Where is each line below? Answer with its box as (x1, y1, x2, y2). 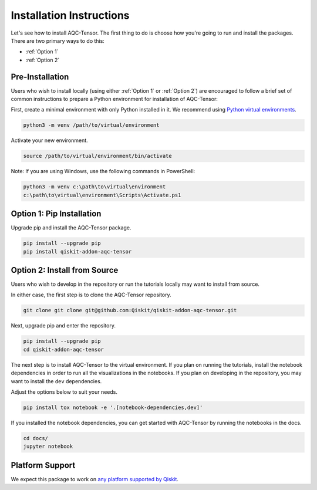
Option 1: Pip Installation (11, 209, 102, 219)
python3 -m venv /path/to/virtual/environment (23, 122, 160, 129)
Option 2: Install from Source (11, 265, 119, 275)
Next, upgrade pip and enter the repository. (11, 322, 116, 329)
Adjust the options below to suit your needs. (11, 388, 117, 396)
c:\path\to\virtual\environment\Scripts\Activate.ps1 (23, 191, 181, 198)
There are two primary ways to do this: (11, 37, 105, 44)
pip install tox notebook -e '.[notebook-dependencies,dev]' (23, 404, 203, 411)
